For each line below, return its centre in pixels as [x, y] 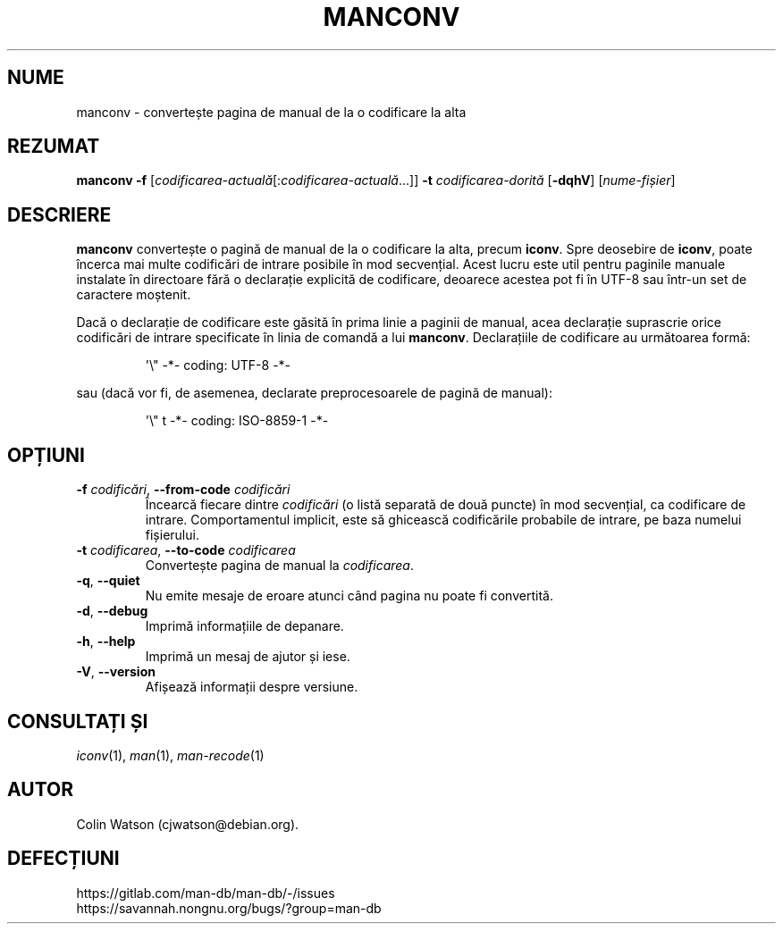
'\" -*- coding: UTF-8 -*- [218, 365]
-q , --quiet [108, 581]
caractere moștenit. [134, 295]
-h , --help [106, 642]
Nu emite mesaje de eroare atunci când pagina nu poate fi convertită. [349, 596]
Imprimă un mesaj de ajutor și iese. [248, 657]
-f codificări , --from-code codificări [183, 490]
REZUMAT [54, 147]
